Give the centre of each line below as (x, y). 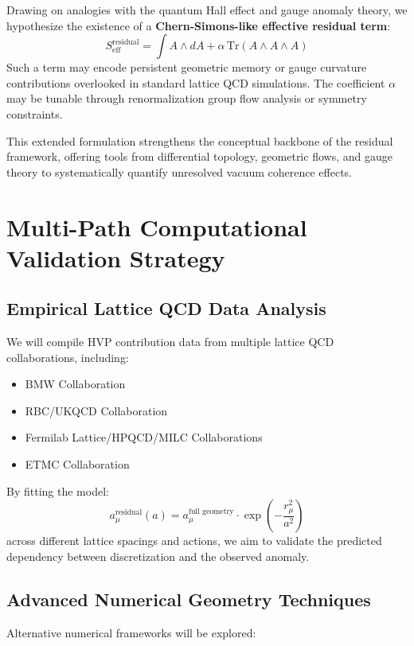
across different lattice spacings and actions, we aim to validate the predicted (194, 541)
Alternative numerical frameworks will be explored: (131, 632)
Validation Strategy (116, 257)
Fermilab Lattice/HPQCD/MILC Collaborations (144, 437)
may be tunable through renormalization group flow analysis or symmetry (187, 98)
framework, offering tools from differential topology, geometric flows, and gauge (199, 156)
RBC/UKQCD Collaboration (96, 410)
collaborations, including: (68, 357)
